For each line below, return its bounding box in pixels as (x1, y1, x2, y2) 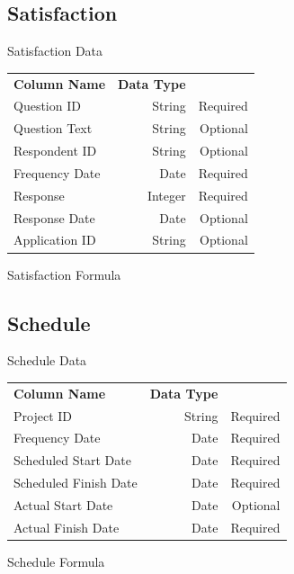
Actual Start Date (13, 495, 113, 514)
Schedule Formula (7, 552, 105, 570)
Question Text (13, 119, 93, 138)
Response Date (13, 208, 95, 227)
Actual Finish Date (13, 517, 120, 536)
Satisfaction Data (7, 41, 103, 60)
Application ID (13, 230, 96, 249)
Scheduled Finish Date (13, 473, 138, 492)
